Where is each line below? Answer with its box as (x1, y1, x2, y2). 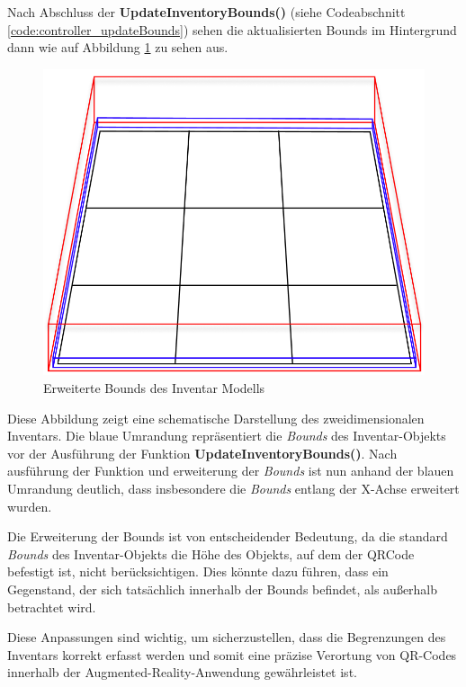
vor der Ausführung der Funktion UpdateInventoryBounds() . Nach (7, 443, 398, 462)
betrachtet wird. (7, 597, 96, 616)
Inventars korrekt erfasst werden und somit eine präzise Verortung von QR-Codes (7, 645, 457, 664)
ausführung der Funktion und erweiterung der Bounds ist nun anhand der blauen (7, 461, 454, 480)
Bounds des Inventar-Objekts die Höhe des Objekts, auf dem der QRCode (7, 544, 415, 563)
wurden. (7, 496, 52, 515)
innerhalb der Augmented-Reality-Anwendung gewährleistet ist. (7, 663, 357, 682)
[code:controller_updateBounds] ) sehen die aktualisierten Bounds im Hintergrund (7, 20, 457, 39)
